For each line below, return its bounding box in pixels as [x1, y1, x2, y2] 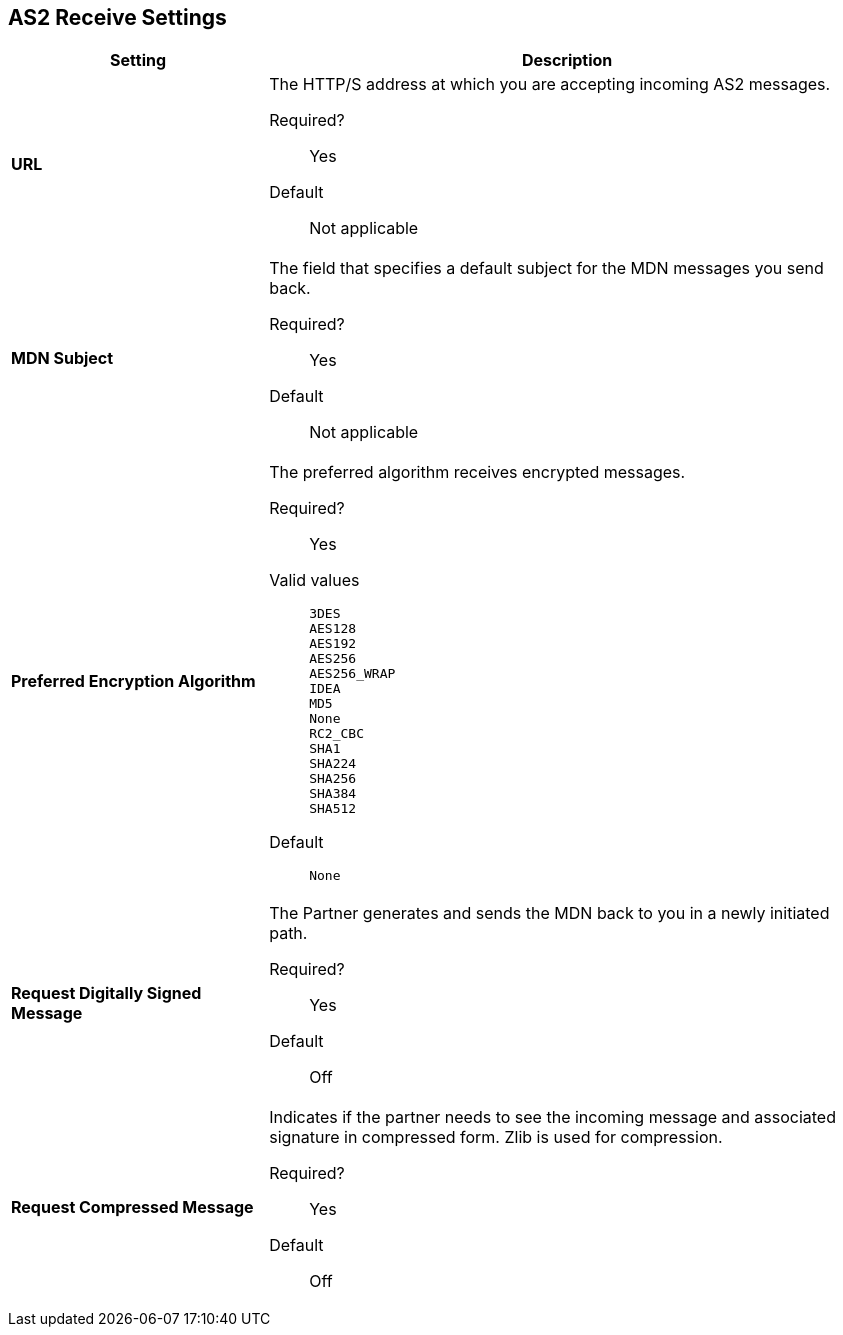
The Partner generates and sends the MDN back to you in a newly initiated [269, 903, 830, 924]
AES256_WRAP [309, 666, 396, 682]
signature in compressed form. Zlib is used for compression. [269, 1127, 723, 1148]
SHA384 [309, 786, 357, 802]
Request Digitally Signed [11, 983, 202, 1004]
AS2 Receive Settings [8, 5, 227, 30]
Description [521, 50, 613, 71]
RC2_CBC [309, 726, 364, 742]
